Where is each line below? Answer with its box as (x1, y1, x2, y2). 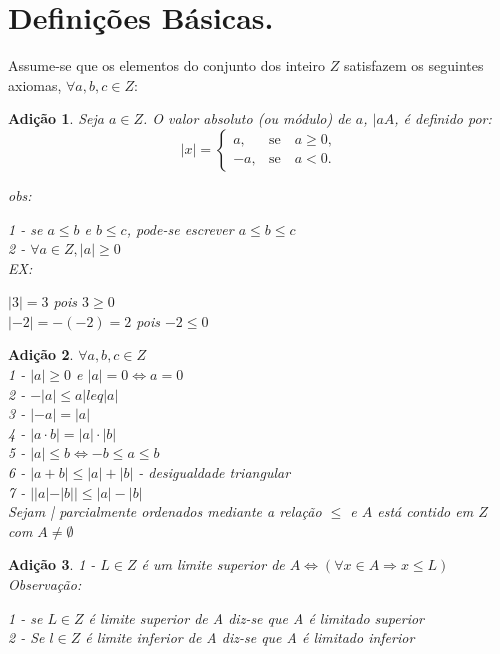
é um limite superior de (141, 554, 285, 575)
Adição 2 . (8, 344, 74, 365)
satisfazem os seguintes (343, 55, 484, 76)
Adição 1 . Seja (8, 108, 104, 129)
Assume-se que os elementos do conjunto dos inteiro (8, 55, 326, 76)
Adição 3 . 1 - (8, 554, 96, 575)
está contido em (377, 501, 474, 522)
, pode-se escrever (126, 218, 234, 239)
